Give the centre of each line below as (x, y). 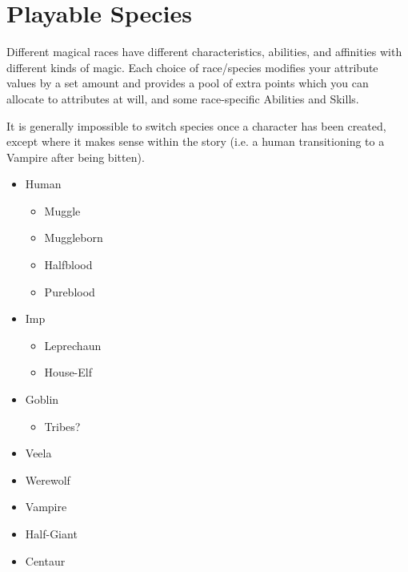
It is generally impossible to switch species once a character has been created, (196, 125)
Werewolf (48, 479)
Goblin (42, 399)
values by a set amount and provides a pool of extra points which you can (188, 83)
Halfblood (68, 265)
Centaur (45, 560)
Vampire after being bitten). (76, 157)
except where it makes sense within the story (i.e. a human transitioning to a (196, 141)
